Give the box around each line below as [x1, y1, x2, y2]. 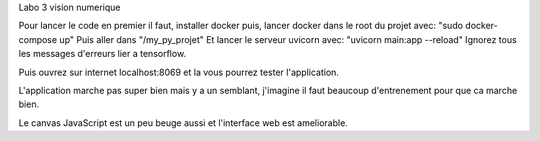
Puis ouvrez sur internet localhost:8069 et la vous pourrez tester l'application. [18, 66, 340, 78]
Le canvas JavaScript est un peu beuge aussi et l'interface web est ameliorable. [18, 116, 349, 129]
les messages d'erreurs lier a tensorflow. [18, 48, 187, 60]
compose [18, 33, 58, 45]
